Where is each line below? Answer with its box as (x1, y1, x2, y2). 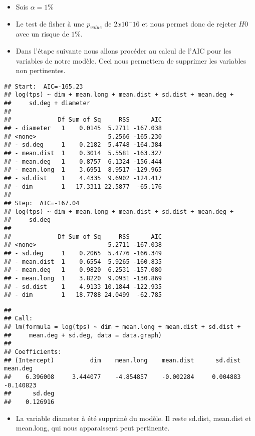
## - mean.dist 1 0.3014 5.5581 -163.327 (4, 150, 162, 157)
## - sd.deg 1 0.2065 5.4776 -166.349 (4, 249, 162, 257)
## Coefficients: (4, 348, 62, 356)
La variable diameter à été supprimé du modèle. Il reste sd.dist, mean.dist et (16, 412, 251, 423)
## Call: (4, 315, 33, 322)
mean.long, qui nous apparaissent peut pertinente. (16, 422, 170, 433)
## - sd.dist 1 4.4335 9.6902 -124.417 (4, 174, 162, 182)
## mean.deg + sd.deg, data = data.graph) (4, 331, 162, 339)
